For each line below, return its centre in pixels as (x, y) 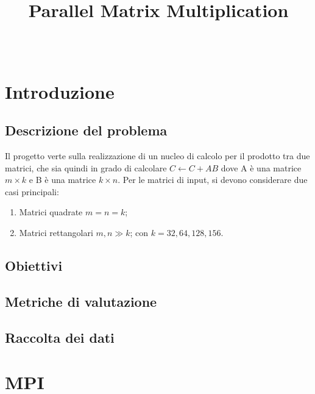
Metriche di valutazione (81, 301)
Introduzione (60, 91)
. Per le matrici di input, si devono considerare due (213, 180)
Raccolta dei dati (60, 337)
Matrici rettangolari (56, 233)
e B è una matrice (62, 180)
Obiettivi (34, 266)
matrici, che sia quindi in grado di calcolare (86, 167)
